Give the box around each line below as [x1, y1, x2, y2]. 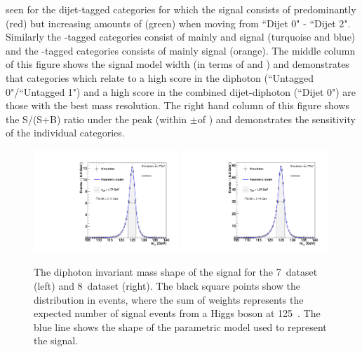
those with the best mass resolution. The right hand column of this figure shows [6, 98, 349, 113]
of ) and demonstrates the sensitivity [197, 111, 356, 126]
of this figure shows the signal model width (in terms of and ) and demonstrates [6, 57, 349, 71]
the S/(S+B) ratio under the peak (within [6, 111, 187, 126]
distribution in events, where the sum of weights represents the [34, 292, 304, 307]
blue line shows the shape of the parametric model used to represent [34, 319, 327, 334]
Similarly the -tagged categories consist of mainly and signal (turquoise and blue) [6, 29, 356, 44]
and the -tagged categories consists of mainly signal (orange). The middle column [6, 43, 356, 57]
